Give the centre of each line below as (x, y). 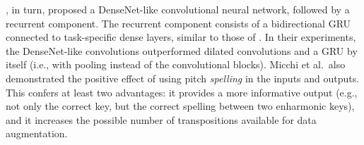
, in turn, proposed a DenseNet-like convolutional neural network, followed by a (178, 9)
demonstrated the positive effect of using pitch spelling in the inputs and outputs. (183, 78)
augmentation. (37, 133)
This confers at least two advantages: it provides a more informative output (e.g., (182, 92)
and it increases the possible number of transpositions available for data (161, 119)
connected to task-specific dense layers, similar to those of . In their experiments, (181, 37)
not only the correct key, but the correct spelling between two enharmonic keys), (180, 106)
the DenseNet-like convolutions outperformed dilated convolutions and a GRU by (182, 50)
